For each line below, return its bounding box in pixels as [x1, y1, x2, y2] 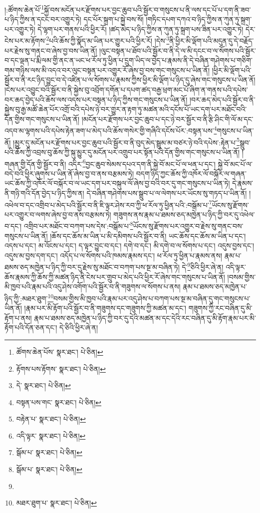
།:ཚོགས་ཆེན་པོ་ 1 [4, 3, 44, 14]
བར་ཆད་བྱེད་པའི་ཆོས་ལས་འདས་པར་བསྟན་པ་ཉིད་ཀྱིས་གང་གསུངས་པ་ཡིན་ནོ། [4, 94, 188, 104]
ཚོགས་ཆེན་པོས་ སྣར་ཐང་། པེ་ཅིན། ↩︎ [16, 346, 103, 357]
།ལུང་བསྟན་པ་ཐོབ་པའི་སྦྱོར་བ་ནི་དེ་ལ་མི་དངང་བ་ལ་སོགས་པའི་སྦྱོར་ [99, 45, 256, 55]
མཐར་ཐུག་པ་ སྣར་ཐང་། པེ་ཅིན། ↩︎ [16, 498, 97, 508]
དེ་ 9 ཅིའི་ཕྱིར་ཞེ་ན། [182, 260, 224, 272]
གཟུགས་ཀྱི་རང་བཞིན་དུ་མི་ [188, 303, 253, 313]
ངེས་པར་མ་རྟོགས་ [4, 35, 46, 46]
